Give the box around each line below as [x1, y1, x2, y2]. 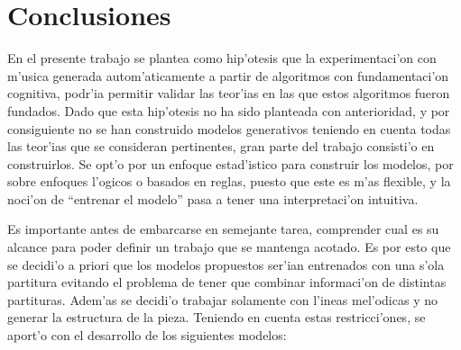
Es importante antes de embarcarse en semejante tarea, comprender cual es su [7, 220, 439, 238]
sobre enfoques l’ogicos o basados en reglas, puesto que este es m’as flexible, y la [7, 172, 451, 191]
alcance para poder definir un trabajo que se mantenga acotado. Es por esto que [7, 238, 451, 256]
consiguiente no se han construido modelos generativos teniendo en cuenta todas [7, 119, 451, 138]
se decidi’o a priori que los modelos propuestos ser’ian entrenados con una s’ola [7, 255, 445, 274]
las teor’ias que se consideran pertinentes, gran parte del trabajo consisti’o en [7, 137, 435, 156]
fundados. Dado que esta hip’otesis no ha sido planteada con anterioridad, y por [7, 101, 450, 120]
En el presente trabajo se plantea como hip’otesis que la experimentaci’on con [7, 49, 437, 67]
